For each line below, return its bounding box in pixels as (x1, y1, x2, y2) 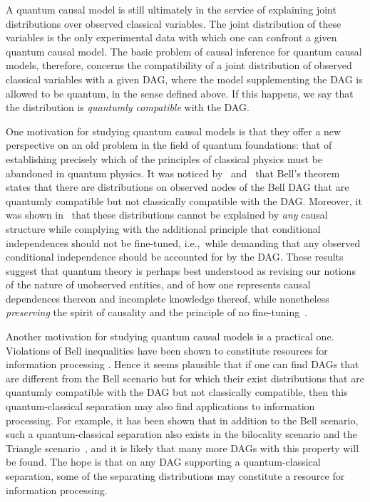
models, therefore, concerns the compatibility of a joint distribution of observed (6, 58, 352, 73)
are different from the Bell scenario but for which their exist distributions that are (6, 370, 364, 385)
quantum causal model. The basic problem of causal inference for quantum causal (6, 43, 362, 58)
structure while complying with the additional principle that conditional (6, 221, 321, 236)
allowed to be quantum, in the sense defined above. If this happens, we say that (6, 85, 354, 100)
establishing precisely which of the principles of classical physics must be (6, 151, 323, 166)
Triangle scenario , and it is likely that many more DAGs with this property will (6, 440, 359, 455)
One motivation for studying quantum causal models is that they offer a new (6, 123, 341, 138)
